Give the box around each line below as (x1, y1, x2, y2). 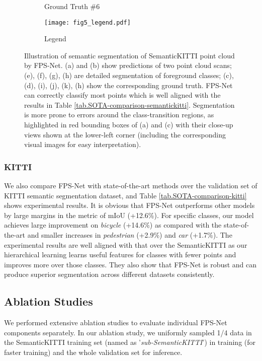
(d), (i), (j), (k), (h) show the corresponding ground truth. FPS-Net (24, 80, 233, 90)
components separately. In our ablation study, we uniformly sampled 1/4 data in (4, 327, 252, 337)
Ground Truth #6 (44, 1, 100, 11)
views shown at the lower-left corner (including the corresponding (24, 129, 226, 139)
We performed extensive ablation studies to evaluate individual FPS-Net (4, 317, 227, 328)
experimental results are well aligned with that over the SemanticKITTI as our (4, 239, 247, 250)
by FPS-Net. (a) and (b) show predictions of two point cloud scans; (24, 60, 232, 70)
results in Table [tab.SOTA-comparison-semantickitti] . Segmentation (24, 99, 235, 110)
